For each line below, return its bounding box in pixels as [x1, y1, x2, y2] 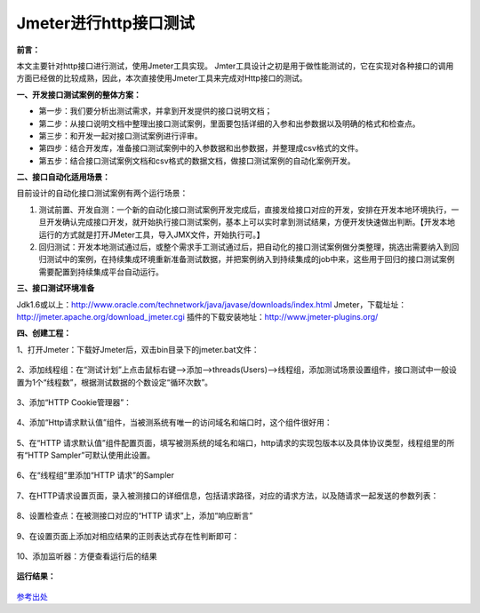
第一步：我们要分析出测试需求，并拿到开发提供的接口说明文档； [38, 106, 273, 116]
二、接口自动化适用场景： [16, 171, 110, 182]
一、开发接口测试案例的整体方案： [16, 89, 141, 100]
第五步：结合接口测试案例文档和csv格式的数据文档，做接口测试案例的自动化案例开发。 [38, 155, 356, 166]
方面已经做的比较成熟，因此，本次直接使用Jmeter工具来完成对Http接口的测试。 [16, 73, 308, 84]
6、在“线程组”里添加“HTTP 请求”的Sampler [16, 470, 175, 481]
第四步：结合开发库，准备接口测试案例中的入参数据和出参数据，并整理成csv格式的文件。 [38, 143, 364, 154]
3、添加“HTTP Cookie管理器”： [16, 396, 132, 408]
